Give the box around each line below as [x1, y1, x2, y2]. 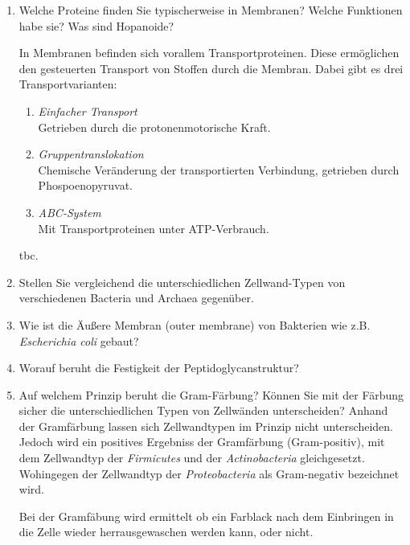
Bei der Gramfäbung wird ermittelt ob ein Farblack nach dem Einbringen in [18, 507, 394, 524]
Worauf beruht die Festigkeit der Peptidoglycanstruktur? [18, 359, 299, 376]
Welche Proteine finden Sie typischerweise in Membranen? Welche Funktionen [18, 2, 403, 18]
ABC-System [38, 203, 101, 220]
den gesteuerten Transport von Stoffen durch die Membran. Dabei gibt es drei [18, 59, 404, 76]
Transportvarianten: [18, 76, 117, 92]
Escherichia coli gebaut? [18, 332, 139, 349]
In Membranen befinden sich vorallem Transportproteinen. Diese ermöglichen [18, 44, 400, 61]
